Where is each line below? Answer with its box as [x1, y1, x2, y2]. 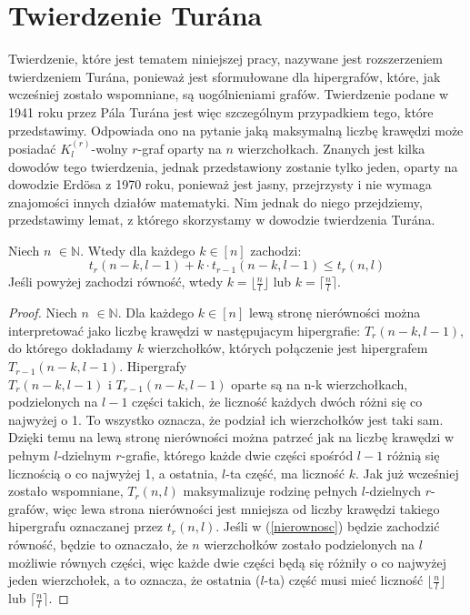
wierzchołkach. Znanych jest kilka [237, 138, 425, 157]
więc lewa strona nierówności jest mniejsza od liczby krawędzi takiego [53, 499, 440, 518]
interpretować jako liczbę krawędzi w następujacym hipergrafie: [8, 320, 361, 339]
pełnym [8, 446, 50, 465]
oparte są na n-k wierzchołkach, [231, 374, 408, 393]
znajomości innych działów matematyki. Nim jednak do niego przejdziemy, [8, 192, 423, 211]
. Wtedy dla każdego [80, 240, 195, 259]
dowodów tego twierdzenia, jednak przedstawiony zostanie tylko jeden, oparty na [8, 156, 458, 176]
